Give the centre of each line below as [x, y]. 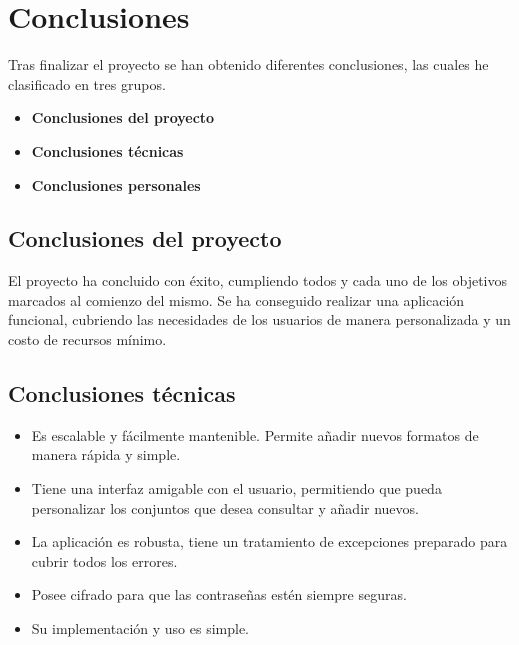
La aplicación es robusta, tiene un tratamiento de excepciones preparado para [269, 541]
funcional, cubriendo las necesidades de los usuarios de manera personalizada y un [259, 319]
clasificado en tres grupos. [87, 83]
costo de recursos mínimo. [87, 339]
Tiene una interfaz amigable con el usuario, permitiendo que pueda [236, 488]
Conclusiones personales [116, 184]
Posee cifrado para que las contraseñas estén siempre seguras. [219, 594]
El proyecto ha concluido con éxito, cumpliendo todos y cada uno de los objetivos [258, 280]
